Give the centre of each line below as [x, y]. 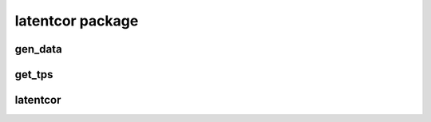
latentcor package [77, 21]
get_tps [34, 75]
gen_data [39, 49]
